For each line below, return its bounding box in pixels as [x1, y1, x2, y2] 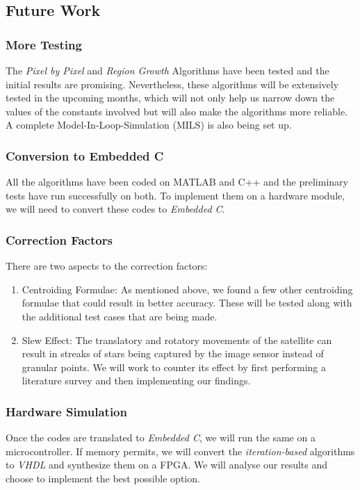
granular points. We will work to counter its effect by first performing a [22, 359, 327, 374]
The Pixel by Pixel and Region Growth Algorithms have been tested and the [6, 63, 329, 77]
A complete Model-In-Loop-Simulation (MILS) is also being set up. [6, 117, 292, 132]
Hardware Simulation [6, 402, 127, 420]
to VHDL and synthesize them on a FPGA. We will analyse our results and [6, 457, 328, 472]
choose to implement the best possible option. [6, 471, 200, 485]
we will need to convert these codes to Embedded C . [6, 202, 225, 216]
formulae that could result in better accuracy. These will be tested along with [22, 295, 352, 310]
